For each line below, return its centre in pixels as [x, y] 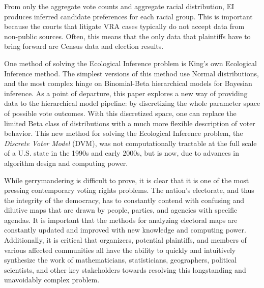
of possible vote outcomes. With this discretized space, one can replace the [120, 113]
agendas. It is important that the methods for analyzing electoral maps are [121, 220]
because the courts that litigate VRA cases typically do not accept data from [124, 26]
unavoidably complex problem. [52, 280]
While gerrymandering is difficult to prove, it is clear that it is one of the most [127, 180]
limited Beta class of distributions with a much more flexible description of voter [130, 123]
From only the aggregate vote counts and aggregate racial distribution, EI [119, 6]
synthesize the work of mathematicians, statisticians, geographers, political [121, 260]
